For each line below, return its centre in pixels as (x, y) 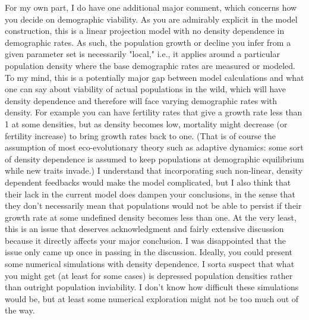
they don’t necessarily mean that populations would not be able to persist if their (153, 206)
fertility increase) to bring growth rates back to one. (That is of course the (140, 135)
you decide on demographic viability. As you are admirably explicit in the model (151, 19)
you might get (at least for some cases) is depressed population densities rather (149, 275)
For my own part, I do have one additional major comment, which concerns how (151, 7)
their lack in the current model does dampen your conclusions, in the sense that (150, 194)
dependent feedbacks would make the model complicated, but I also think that (148, 182)
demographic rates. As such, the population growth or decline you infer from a (148, 42)
